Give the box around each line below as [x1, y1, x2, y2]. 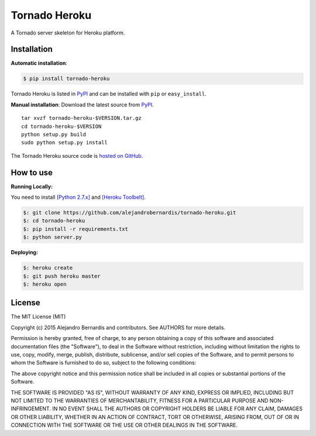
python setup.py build [21, 131, 87, 137]
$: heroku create [23, 265, 73, 271]
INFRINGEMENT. [11, 405, 51, 412]
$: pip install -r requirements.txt [23, 226, 129, 232]
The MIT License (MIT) [11, 313, 66, 320]
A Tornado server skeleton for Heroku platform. [11, 29, 125, 36]
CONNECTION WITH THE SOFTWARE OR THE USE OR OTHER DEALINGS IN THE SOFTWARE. [11, 421, 238, 429]
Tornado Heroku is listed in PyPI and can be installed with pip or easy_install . [11, 91, 207, 98]
